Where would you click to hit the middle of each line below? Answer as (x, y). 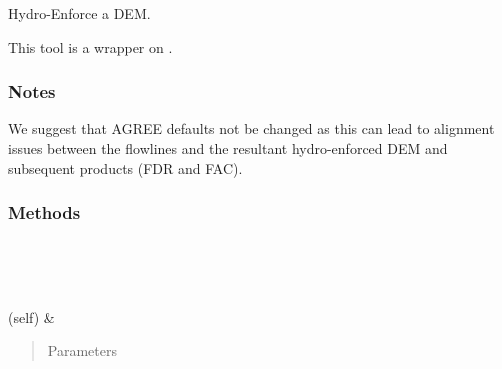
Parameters (82, 350)
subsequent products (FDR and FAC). (125, 167)
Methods (44, 212)
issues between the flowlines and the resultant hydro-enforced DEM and (228, 148)
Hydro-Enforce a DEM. (79, 13)
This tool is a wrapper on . (90, 46)
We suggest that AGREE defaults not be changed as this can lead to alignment (251, 128)
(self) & (31, 316)
